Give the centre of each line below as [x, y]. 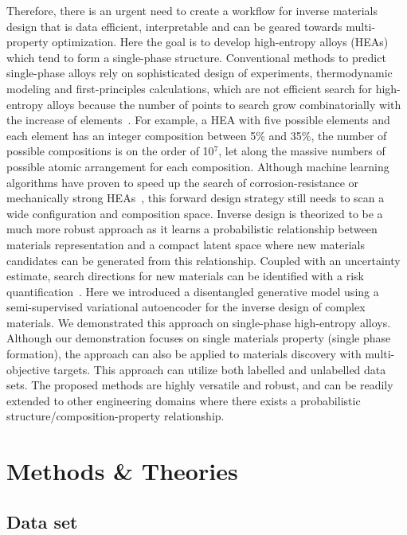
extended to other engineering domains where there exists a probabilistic [184, 400]
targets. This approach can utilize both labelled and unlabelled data [220, 369]
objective [28, 369]
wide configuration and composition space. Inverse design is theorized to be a [195, 213]
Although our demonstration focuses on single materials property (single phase [199, 338]
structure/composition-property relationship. [115, 416]
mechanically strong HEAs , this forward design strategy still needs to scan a [196, 198]
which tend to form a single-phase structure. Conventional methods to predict [196, 57]
